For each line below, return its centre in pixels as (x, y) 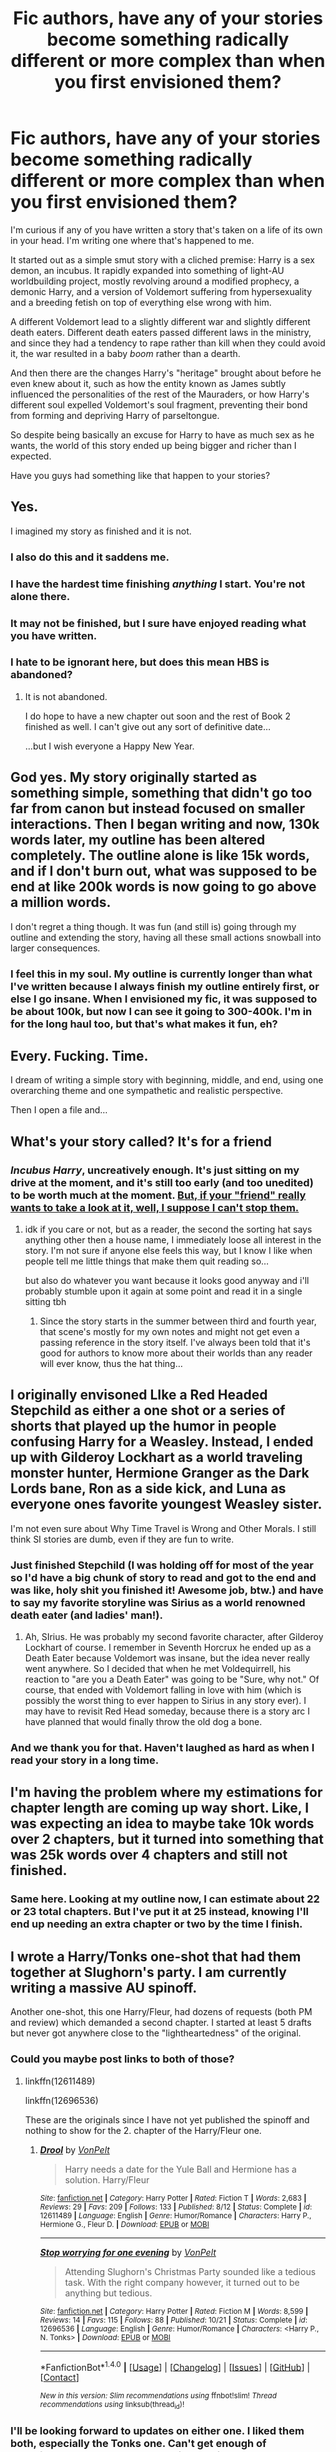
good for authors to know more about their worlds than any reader (176, 1353)
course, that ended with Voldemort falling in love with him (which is (163, 1690)
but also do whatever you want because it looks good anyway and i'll (167, 1281)
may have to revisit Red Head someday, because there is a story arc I (167, 1711)
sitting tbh (45, 1302)
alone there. (40, 596)
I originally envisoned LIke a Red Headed (139, 1395)
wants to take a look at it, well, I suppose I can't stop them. (155, 1207)
